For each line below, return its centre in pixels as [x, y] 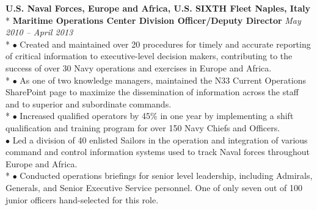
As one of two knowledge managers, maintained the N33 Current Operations [163, 80]
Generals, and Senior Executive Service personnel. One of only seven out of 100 [154, 187]
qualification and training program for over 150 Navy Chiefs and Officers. [143, 127]
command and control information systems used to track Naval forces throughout [158, 152]
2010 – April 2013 [39, 32]
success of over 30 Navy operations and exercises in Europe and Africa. [139, 67]
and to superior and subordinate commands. [89, 103]
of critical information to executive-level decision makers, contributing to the [149, 56]
